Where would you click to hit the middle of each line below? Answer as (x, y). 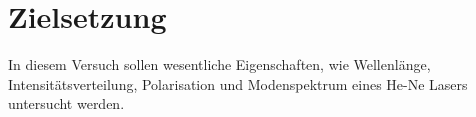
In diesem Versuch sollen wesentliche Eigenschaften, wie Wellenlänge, (219, 64)
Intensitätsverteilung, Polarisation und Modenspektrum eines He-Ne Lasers (238, 83)
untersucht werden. (66, 103)
